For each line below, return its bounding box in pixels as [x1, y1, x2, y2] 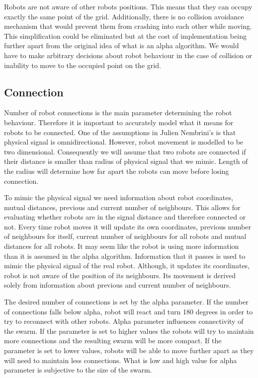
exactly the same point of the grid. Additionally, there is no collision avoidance [4, 11, 244, 21]
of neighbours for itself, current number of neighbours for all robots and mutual [4, 231, 247, 241]
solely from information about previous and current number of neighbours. [4, 280, 231, 290]
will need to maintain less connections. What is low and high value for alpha [4, 355, 237, 365]
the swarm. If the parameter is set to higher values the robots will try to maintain [4, 325, 254, 336]
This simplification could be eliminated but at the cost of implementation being [4, 30, 247, 41]
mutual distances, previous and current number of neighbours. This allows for [4, 202, 241, 212]
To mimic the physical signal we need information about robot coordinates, [4, 192, 233, 203]
